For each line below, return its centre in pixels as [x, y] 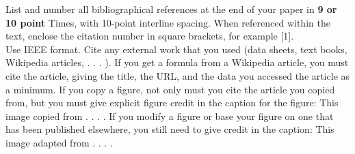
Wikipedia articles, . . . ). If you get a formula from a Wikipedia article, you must [177, 62]
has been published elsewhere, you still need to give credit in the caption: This [170, 129]
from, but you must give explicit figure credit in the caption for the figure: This [172, 103]
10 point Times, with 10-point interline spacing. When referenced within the [168, 22]
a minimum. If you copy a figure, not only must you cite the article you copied [170, 89]
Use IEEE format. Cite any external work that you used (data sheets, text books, [176, 49]
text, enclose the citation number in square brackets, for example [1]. [150, 36]
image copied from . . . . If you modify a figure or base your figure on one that [170, 115]
